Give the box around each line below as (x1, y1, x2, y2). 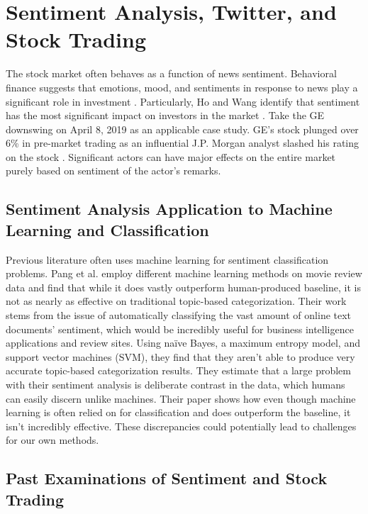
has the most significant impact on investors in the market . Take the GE (6, 108, 325, 123)
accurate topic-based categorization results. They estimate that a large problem (6, 363, 351, 378)
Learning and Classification (6, 218, 209, 240)
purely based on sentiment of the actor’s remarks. (6, 163, 221, 178)
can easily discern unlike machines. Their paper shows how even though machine (6, 391, 356, 406)
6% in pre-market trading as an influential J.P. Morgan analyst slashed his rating (6, 135, 359, 150)
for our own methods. (6, 432, 99, 447)
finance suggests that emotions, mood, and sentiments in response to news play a (6, 79, 358, 94)
